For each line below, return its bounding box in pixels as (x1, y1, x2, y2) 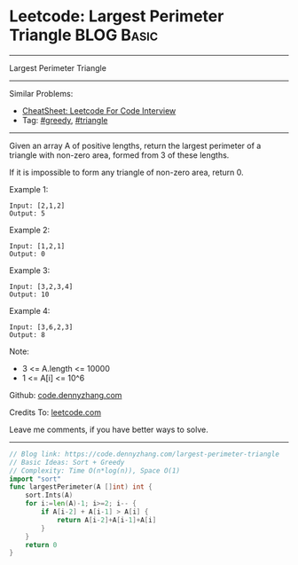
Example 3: (9, 264, 51, 276)
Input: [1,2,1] (9, 241, 66, 250)
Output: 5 (9, 208, 46, 218)
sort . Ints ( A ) (25, 490, 74, 500)
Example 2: (9, 224, 51, 235)
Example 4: (9, 305, 51, 316)
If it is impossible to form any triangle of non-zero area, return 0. (9, 167, 244, 177)
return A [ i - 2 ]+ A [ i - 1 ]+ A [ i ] (56, 515, 157, 524)
